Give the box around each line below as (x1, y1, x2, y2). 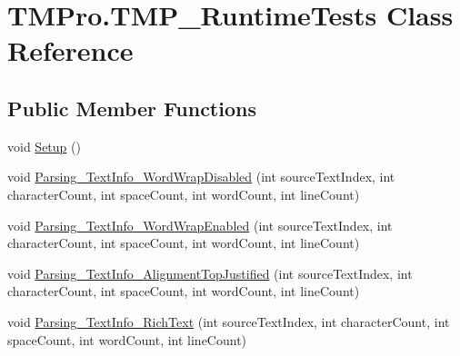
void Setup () (7, 136, 81, 155)
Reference (7, 32, 134, 69)
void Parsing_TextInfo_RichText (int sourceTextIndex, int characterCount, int (7, 311, 450, 331)
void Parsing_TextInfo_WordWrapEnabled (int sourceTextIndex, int (7, 215, 393, 234)
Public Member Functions (7, 94, 256, 122)
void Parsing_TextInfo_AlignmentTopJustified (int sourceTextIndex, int (7, 263, 413, 282)
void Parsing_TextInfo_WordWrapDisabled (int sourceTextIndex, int (7, 167, 395, 186)
